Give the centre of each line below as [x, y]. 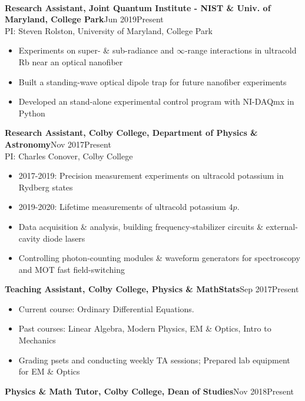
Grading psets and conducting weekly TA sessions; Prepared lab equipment [154, 360]
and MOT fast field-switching [72, 269]
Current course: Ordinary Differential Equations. [106, 308]
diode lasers [64, 238]
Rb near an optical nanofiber [71, 61]
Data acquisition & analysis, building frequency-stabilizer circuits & [141, 226]
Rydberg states [46, 187]
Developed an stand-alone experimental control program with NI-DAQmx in [156, 101]
